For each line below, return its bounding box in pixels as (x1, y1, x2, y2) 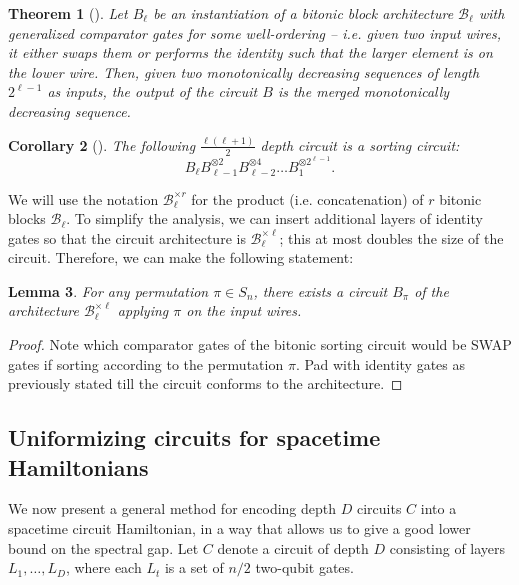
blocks (8, 208, 46, 229)
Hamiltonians (8, 451, 149, 482)
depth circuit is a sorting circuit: (260, 134, 460, 155)
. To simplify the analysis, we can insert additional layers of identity (66, 208, 483, 229)
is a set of (164, 557, 224, 578)
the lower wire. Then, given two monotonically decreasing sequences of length (8, 61, 480, 82)
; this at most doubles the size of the (279, 227, 504, 248)
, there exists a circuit (253, 280, 388, 301)
